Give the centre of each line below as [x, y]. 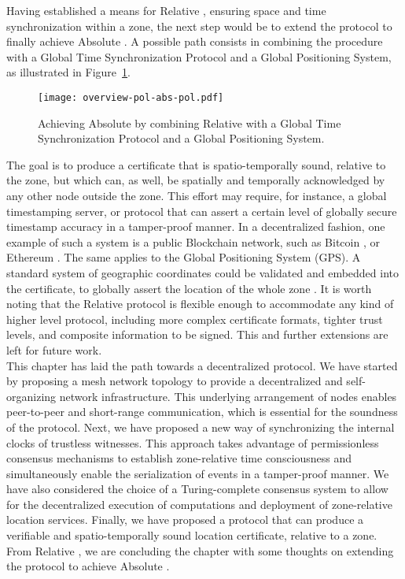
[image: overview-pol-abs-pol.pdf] [131, 97]
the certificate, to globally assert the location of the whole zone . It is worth [189, 288]
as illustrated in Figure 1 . [68, 72]
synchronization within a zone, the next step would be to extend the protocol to [199, 26]
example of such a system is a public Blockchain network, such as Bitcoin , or [193, 241]
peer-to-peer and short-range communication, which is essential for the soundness [202, 412]
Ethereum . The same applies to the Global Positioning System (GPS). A [184, 257]
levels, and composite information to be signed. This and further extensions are [197, 334]
